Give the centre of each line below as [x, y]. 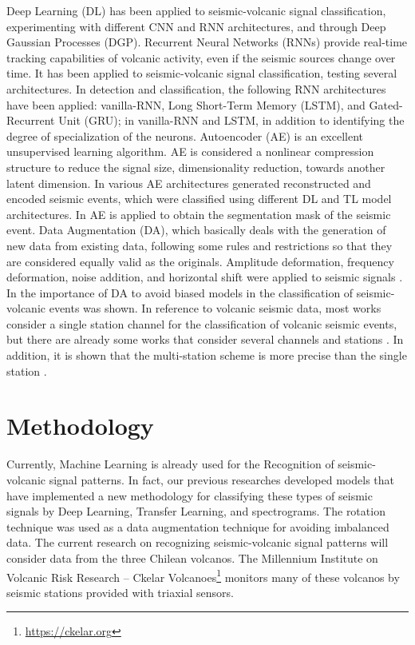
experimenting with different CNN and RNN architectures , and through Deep [196, 26]
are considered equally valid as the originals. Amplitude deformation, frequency [200, 261]
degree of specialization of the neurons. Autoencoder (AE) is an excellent [185, 135]
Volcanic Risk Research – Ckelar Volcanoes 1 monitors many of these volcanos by [203, 575]
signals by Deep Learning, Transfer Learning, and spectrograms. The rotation [196, 511]
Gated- [386, 104]
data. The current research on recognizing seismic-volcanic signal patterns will [198, 542]
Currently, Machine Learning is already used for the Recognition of [170, 464]
